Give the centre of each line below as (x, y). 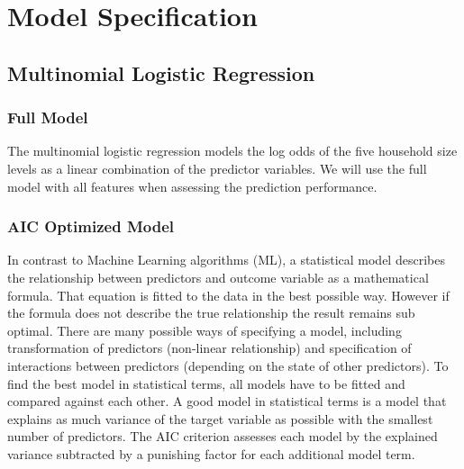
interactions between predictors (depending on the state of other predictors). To (228, 365)
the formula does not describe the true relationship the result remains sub (211, 313)
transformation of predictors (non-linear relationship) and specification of (209, 348)
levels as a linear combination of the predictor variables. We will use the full (217, 168)
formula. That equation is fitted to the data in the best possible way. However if (228, 295)
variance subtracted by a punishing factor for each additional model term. (211, 453)
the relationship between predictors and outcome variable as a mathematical (218, 277)
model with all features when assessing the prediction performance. (192, 186)
